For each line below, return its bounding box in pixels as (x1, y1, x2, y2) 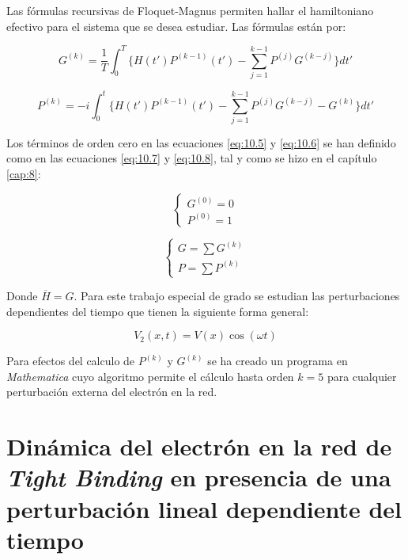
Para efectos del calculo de (6, 352, 135, 369)
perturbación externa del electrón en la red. (6, 383, 217, 400)
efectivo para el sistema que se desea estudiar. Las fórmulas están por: (6, 17, 346, 34)
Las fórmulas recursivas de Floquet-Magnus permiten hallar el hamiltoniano (6, 2, 374, 18)
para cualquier (327, 368, 397, 384)
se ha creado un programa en (207, 352, 348, 369)
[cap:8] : (6, 166, 41, 182)
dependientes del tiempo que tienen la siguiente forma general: (6, 303, 309, 319)
